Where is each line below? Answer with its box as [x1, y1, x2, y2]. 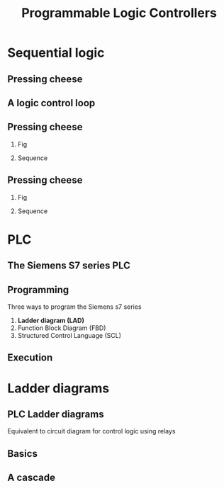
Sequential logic [7, 45, 105, 61]
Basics [7, 448, 38, 460]
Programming [7, 283, 69, 295]
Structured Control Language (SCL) [17, 331, 122, 339]
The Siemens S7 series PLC [7, 260, 131, 272]
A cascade [7, 472, 55, 484]
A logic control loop [7, 97, 96, 109]
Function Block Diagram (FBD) [17, 324, 106, 332]
